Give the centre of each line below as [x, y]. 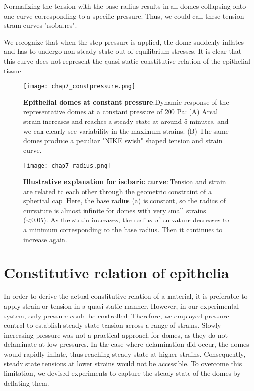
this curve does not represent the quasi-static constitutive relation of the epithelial [127, 61]
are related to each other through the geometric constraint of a [117, 191]
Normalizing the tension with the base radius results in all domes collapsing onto [125, 6]
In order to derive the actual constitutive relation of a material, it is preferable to [126, 296]
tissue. [13, 70]
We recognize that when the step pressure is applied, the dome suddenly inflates [124, 41]
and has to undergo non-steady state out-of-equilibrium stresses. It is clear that [123, 51]
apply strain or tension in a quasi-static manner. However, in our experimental [122, 305]
